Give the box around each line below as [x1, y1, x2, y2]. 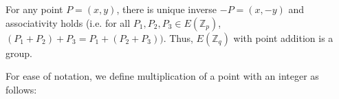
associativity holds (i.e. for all [6, 15, 131, 30]
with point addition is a [233, 30, 333, 45]
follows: [6, 82, 37, 96]
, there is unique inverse [116, 2, 217, 16]
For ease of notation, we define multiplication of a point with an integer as [6, 69, 319, 83]
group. [6, 45, 32, 60]
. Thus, [163, 30, 193, 45]
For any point [6, 2, 63, 16]
